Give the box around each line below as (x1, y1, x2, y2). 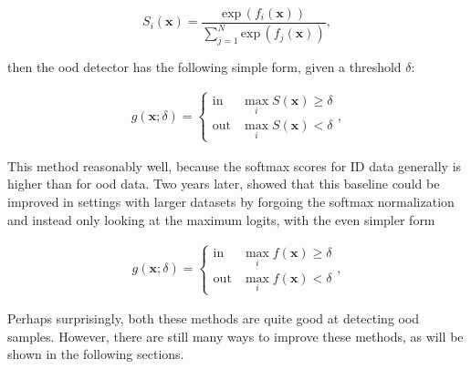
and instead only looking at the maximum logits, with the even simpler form (7, 210, 435, 229)
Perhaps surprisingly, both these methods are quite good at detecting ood (7, 309, 420, 328)
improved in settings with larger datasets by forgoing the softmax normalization (7, 192, 455, 211)
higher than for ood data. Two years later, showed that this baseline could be (7, 174, 440, 193)
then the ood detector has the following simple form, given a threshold (7, 57, 402, 77)
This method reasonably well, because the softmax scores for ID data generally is (7, 156, 462, 175)
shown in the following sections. (7, 344, 184, 364)
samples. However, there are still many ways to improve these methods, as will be (7, 326, 464, 345)
